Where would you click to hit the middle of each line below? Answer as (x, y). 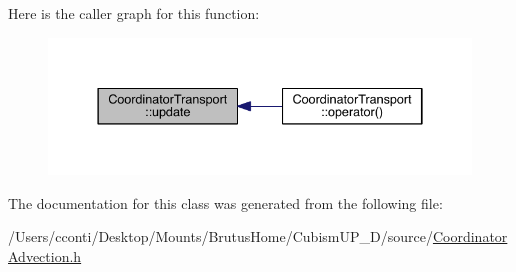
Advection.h (45, 255)
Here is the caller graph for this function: (134, 13)
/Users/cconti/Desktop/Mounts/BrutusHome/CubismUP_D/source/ (220, 236)
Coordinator (470, 236)
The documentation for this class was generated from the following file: (225, 202)
